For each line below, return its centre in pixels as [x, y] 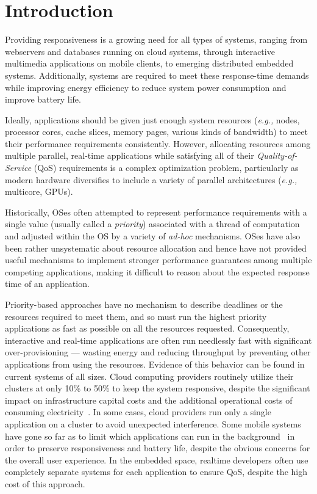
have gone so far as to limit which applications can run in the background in [150, 436]
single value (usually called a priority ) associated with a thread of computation [152, 224]
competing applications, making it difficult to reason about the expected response [157, 271]
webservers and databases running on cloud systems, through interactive [140, 51]
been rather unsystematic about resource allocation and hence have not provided [156, 248]
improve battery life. [43, 99]
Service [18, 168]
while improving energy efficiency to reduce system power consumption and [146, 87]
